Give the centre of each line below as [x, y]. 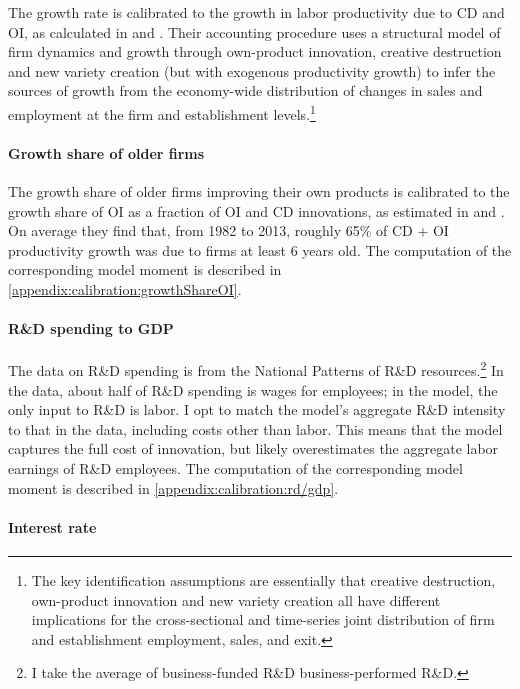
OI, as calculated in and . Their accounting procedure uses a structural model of [254, 31]
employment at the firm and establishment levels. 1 [162, 112]
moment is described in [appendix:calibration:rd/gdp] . [173, 487]
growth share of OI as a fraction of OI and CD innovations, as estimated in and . [256, 210]
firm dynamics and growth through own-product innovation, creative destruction [255, 51]
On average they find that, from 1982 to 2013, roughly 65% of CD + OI [228, 230]
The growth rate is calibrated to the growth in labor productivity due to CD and [256, 12]
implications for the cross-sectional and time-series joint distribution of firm [263, 619]
